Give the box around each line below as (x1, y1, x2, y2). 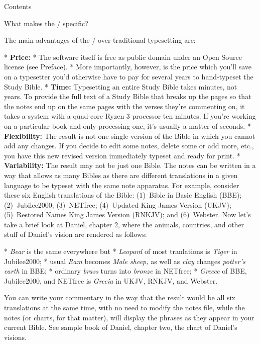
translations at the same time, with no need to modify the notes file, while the (4, 302, 245, 313)
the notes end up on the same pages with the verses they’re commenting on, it (4, 101, 245, 111)
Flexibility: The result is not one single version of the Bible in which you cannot (4, 130, 255, 141)
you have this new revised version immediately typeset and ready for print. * (4, 150, 240, 160)
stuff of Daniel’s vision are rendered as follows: (4, 229, 147, 239)
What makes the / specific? (4, 18, 88, 28)
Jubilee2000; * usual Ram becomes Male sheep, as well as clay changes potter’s (4, 255, 245, 266)
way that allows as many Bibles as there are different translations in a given (4, 169, 238, 180)
